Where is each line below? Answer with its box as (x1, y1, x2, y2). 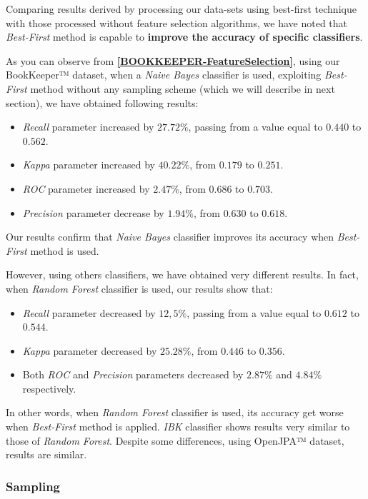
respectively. (22, 380, 76, 395)
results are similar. (6, 447, 87, 462)
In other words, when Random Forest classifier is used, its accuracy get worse (6, 405, 344, 420)
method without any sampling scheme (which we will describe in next (30, 81, 335, 96)
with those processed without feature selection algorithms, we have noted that (6, 15, 348, 30)
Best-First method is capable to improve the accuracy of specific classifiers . (6, 29, 363, 44)
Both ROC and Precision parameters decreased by (22, 367, 244, 382)
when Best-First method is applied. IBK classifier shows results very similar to (6, 419, 350, 434)
